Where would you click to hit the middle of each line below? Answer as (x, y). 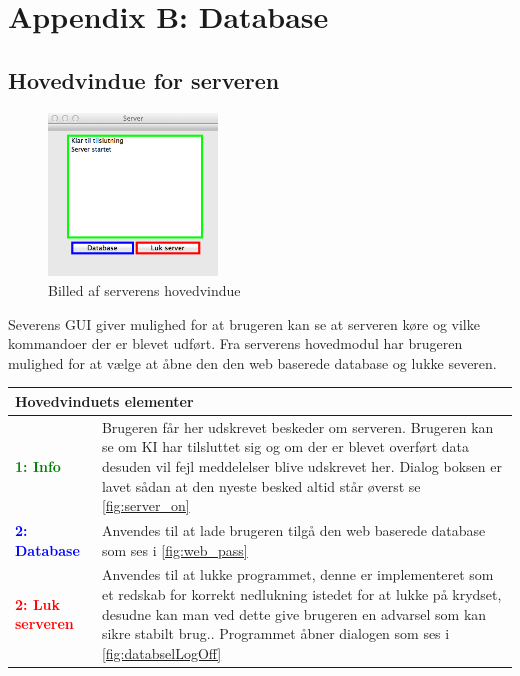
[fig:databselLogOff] (161, 652)
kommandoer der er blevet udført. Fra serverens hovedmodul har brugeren (235, 343)
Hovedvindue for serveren (144, 79)
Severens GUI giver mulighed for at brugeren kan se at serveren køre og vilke (244, 323)
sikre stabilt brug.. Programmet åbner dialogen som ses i (275, 633)
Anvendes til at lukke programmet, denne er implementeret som (297, 574)
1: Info (38, 465)
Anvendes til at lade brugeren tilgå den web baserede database (293, 530)
